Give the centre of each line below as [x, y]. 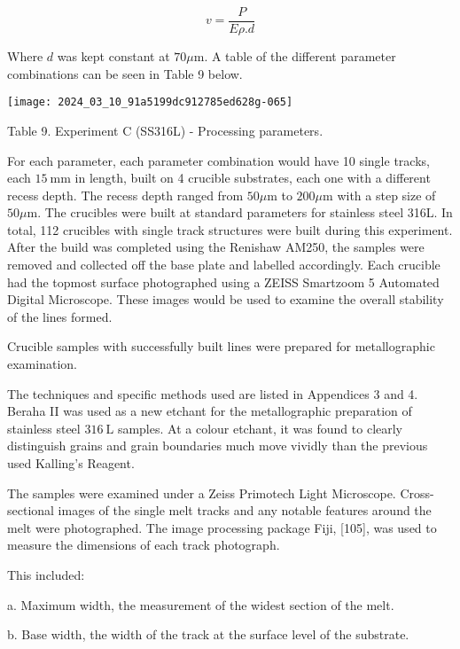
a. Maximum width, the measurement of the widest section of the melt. [201, 604]
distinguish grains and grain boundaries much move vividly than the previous [218, 446]
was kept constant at [113, 56]
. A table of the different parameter [300, 56]
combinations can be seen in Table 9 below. [125, 73]
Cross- [417, 493]
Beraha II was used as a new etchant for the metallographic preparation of [210, 411]
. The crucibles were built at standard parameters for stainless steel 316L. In [245, 212]
